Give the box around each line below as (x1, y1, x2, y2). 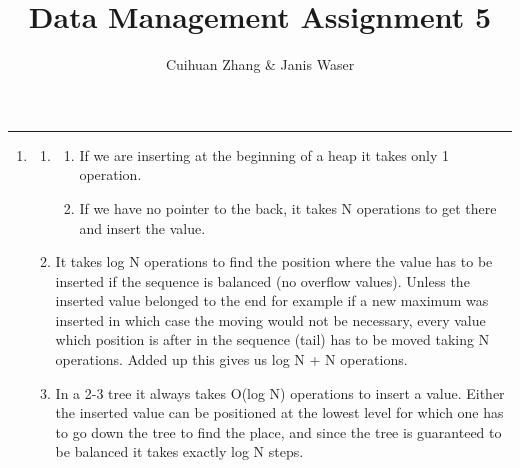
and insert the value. (79, 217, 206, 238)
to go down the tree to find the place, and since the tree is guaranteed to (55, 421, 502, 442)
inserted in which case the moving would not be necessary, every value (55, 309, 486, 330)
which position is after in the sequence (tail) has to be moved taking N (55, 329, 490, 350)
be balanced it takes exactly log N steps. (55, 441, 304, 462)
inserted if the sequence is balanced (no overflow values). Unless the (55, 270, 470, 291)
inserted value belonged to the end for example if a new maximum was (55, 290, 489, 311)
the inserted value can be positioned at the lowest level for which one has (55, 402, 504, 423)
